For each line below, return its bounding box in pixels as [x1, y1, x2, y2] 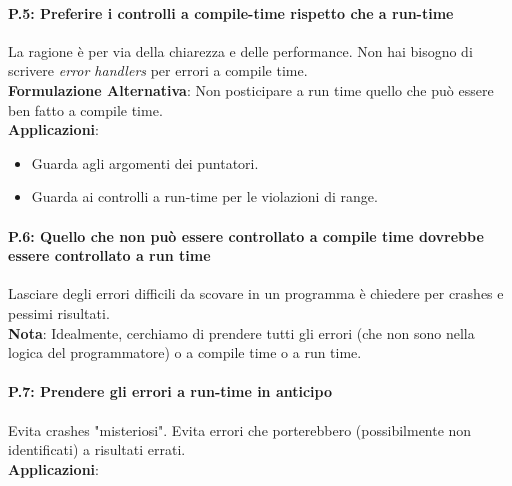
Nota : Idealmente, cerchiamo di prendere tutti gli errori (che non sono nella [8, 322, 475, 343]
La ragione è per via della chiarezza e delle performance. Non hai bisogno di [8, 40, 473, 61]
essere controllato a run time [8, 245, 211, 266]
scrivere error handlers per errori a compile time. [8, 60, 308, 81]
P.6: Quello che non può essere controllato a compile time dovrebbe [8, 225, 484, 246]
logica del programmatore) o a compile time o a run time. [8, 342, 362, 363]
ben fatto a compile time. [8, 99, 163, 120]
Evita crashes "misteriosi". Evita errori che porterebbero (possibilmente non [8, 419, 472, 440]
